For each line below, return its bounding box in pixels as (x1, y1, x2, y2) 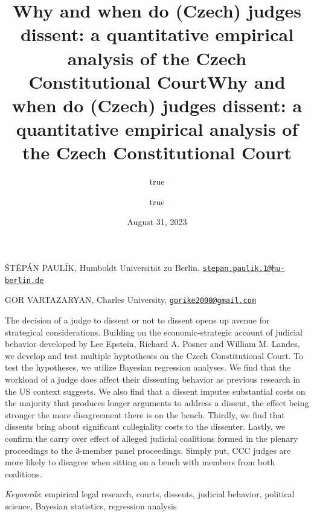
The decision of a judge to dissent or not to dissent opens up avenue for (5, 314, 270, 326)
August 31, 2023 (127, 215, 187, 228)
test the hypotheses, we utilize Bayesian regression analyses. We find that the (5, 361, 291, 374)
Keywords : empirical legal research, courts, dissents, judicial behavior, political (5, 488, 295, 500)
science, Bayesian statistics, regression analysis (5, 499, 177, 512)
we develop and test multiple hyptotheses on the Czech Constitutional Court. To (5, 349, 304, 362)
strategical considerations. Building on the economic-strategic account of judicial (5, 325, 303, 338)
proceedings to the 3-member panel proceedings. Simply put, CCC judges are (5, 444, 291, 456)
